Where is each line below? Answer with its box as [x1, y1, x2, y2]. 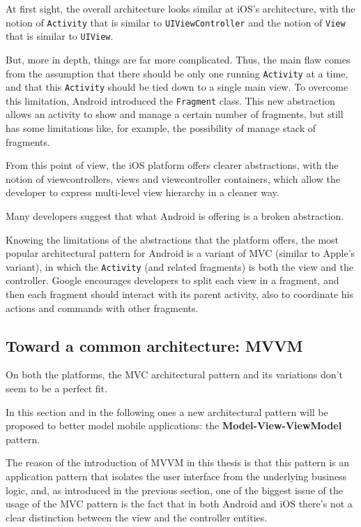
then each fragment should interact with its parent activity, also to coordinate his [6, 287, 354, 302]
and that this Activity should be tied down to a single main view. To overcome [6, 80, 348, 94]
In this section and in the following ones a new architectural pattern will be [6, 404, 328, 419]
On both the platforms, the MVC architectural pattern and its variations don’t [6, 367, 343, 382]
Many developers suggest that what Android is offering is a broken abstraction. [6, 209, 344, 223]
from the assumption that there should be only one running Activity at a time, [6, 66, 348, 80]
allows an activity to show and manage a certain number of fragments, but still [6, 107, 344, 121]
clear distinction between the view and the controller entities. [6, 510, 268, 524]
